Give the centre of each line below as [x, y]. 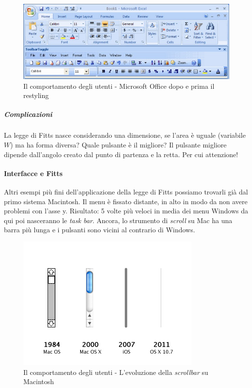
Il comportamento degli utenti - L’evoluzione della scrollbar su [116, 372]
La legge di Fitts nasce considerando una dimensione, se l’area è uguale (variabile [125, 135]
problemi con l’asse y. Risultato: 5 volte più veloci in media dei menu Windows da [126, 211]
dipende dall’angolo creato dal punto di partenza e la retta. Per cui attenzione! [121, 154]
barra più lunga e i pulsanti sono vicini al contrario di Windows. [100, 230]
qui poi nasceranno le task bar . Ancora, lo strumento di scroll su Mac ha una [118, 220]
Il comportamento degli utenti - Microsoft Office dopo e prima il [119, 86]
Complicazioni [28, 114]
